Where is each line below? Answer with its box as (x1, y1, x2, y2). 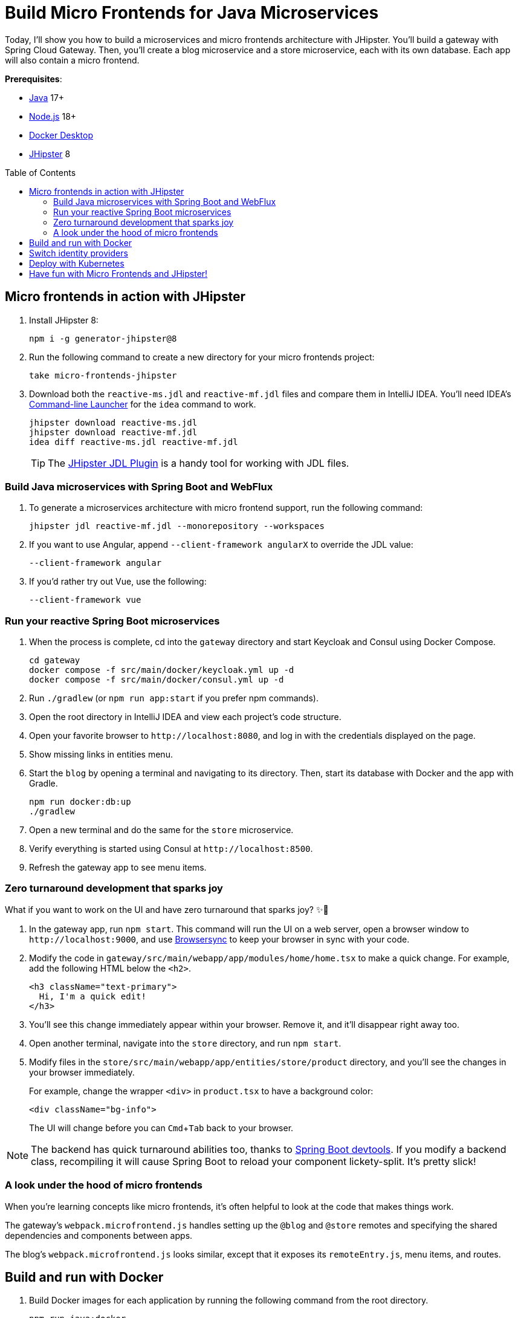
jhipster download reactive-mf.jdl (29, 427, 198, 437)
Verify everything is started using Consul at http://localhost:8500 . (29, 843, 313, 854)
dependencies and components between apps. (5, 1230, 193, 1241)
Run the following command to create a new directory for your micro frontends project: (29, 351, 375, 362)
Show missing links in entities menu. (29, 749, 173, 760)
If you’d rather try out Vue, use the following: (29, 576, 207, 587)
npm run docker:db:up (29, 797, 131, 807)
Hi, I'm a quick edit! (39, 991, 146, 1001)
